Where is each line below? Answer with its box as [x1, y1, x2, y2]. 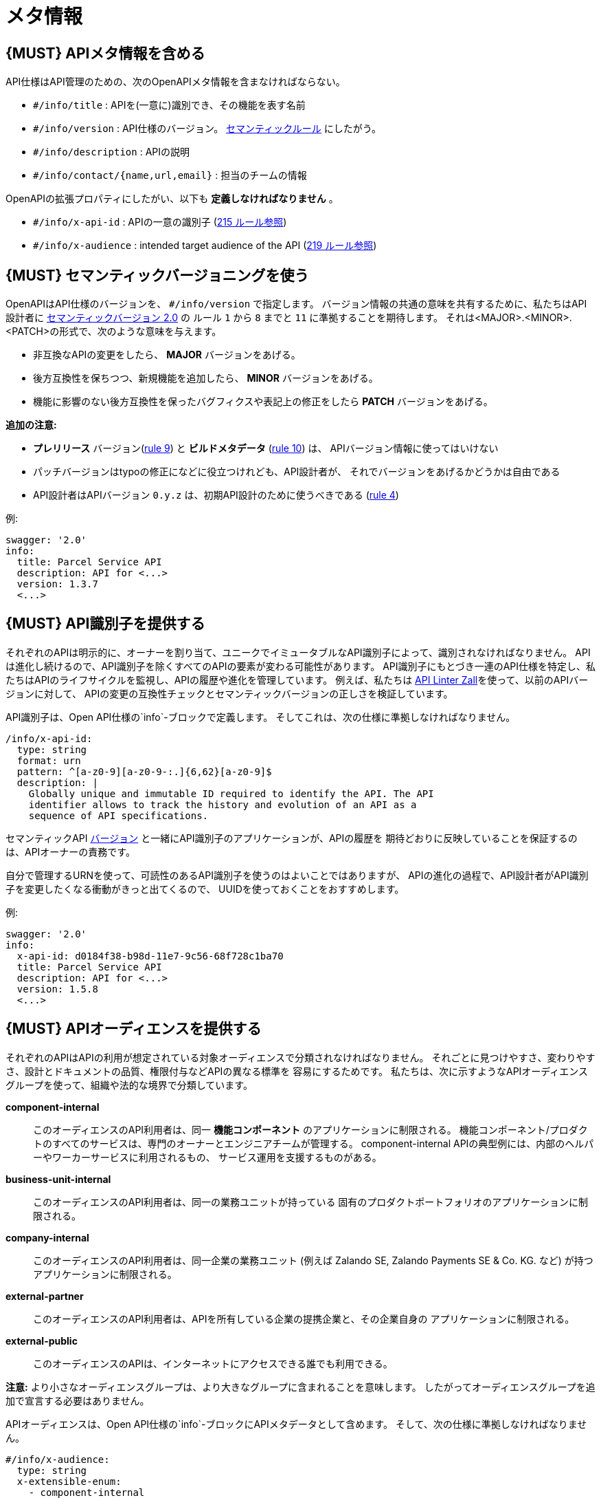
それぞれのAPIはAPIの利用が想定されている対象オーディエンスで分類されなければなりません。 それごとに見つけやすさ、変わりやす [5, 1051, 596, 1063]
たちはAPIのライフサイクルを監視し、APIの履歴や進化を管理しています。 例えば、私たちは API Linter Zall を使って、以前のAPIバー [5, 673, 589, 686]
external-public [5, 1334, 78, 1347]
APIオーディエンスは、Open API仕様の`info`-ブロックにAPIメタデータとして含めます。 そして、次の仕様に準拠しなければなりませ [5, 1418, 587, 1430]
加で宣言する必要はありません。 [5, 1394, 150, 1407]
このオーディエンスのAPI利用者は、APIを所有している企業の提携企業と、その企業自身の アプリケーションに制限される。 [33, 1312, 575, 1325]
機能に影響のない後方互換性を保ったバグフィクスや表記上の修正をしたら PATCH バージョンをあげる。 [33, 395, 493, 408]
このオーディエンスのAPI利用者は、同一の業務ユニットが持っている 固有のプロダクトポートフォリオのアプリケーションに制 [33, 1195, 589, 1208]
